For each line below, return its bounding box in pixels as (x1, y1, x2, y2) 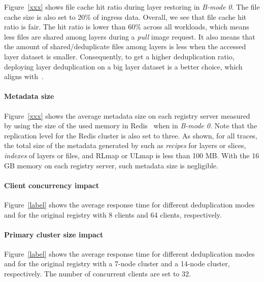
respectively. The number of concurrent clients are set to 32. (4, 268, 191, 279)
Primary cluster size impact (4, 229, 104, 239)
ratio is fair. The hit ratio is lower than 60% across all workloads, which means (4, 21, 249, 32)
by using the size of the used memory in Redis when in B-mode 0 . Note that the (4, 120, 257, 131)
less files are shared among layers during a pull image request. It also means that (4, 31, 255, 42)
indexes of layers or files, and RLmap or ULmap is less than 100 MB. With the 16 (4, 150, 259, 160)
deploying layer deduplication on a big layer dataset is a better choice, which (4, 61, 243, 72)
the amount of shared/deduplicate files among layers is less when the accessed (4, 41, 246, 52)
